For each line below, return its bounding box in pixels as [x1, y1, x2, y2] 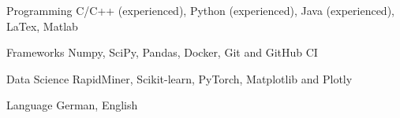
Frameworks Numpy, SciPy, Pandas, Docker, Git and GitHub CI [6, 44, 318, 61]
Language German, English [6, 97, 138, 113]
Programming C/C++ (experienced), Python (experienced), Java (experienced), [6, 2, 394, 18]
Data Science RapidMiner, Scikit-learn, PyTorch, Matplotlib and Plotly [6, 70, 353, 87]
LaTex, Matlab [6, 17, 78, 34]
